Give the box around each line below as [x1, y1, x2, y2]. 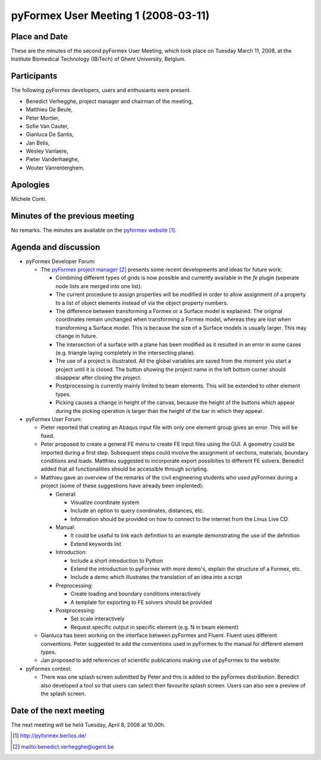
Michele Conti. [11, 195, 47, 202]
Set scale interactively [70, 615, 125, 622]
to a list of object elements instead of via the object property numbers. [55, 299, 228, 306]
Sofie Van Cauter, [26, 122, 69, 130]
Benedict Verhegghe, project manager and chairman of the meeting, [26, 97, 193, 105]
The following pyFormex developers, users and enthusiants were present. [11, 87, 191, 94]
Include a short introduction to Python [70, 557, 163, 564]
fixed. [40, 432, 55, 439]
